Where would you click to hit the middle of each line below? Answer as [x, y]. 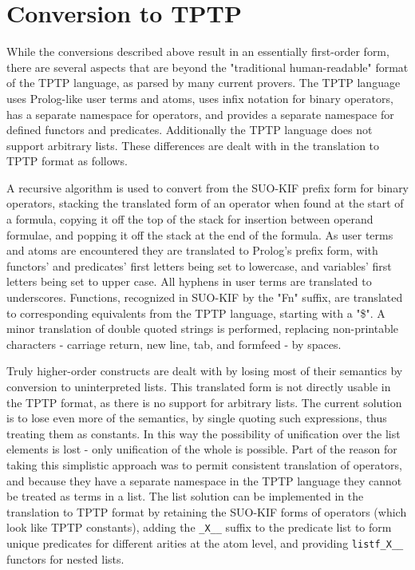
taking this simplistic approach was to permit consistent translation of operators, [204, 464]
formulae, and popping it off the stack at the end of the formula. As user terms [200, 234]
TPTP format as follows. [67, 161]
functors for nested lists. [65, 558]
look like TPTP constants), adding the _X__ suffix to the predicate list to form [199, 527]
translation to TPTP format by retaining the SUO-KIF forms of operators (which [207, 511]
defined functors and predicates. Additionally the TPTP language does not [190, 130]
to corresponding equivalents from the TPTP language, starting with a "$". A [196, 313]
